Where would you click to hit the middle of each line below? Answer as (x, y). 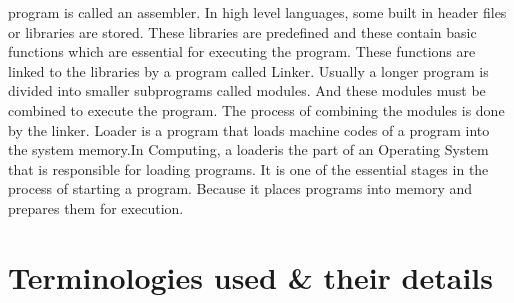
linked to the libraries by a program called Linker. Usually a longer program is (248, 70)
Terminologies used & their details (250, 276)
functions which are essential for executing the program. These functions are (242, 51)
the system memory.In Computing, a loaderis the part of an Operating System (248, 149)
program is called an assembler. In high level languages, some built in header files (257, 12)
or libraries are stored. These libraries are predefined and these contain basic (242, 31)
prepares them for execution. (96, 207)
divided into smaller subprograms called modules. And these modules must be (247, 90)
